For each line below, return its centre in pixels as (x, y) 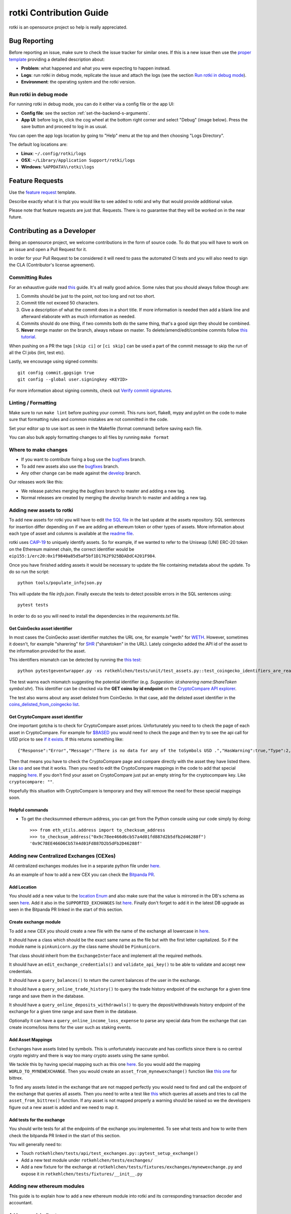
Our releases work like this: (36, 482)
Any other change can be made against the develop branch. (81, 473)
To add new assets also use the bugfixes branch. (70, 466)
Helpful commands (29, 810)
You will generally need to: (35, 1144)
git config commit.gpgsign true (56, 372)
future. (16, 217)
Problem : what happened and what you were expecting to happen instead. (96, 68)
